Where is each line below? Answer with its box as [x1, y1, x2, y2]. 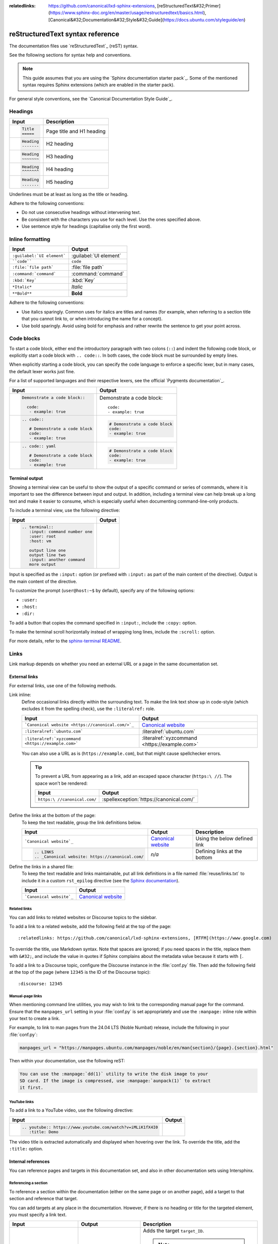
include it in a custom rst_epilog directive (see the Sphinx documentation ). [21, 877, 180, 883]
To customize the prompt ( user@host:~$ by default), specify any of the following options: [9, 588, 195, 594]
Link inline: [9, 692, 32, 698]
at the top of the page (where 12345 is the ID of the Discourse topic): [9, 969, 151, 975]
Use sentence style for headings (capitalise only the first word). [21, 223, 152, 229]
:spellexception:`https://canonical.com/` [102, 796, 195, 803]
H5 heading [46, 178, 73, 185]
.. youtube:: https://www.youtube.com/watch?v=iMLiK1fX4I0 [21, 1125, 158, 1130]
